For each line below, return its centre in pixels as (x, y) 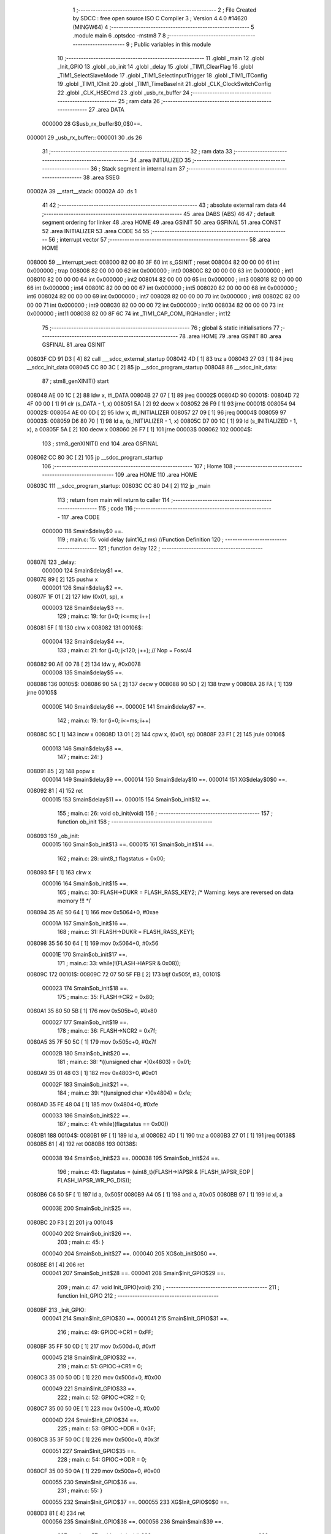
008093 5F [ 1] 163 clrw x (59, 873)
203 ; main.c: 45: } (81, 1242)
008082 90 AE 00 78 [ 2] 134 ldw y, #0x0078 (84, 664)
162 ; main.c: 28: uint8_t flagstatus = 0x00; (111, 858)
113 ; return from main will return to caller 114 (114, 499)
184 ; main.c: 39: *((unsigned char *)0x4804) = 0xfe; (125, 1093)
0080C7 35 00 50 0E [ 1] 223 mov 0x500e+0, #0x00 (93, 1409)
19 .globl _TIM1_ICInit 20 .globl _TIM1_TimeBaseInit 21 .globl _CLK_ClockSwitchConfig (164, 84)
